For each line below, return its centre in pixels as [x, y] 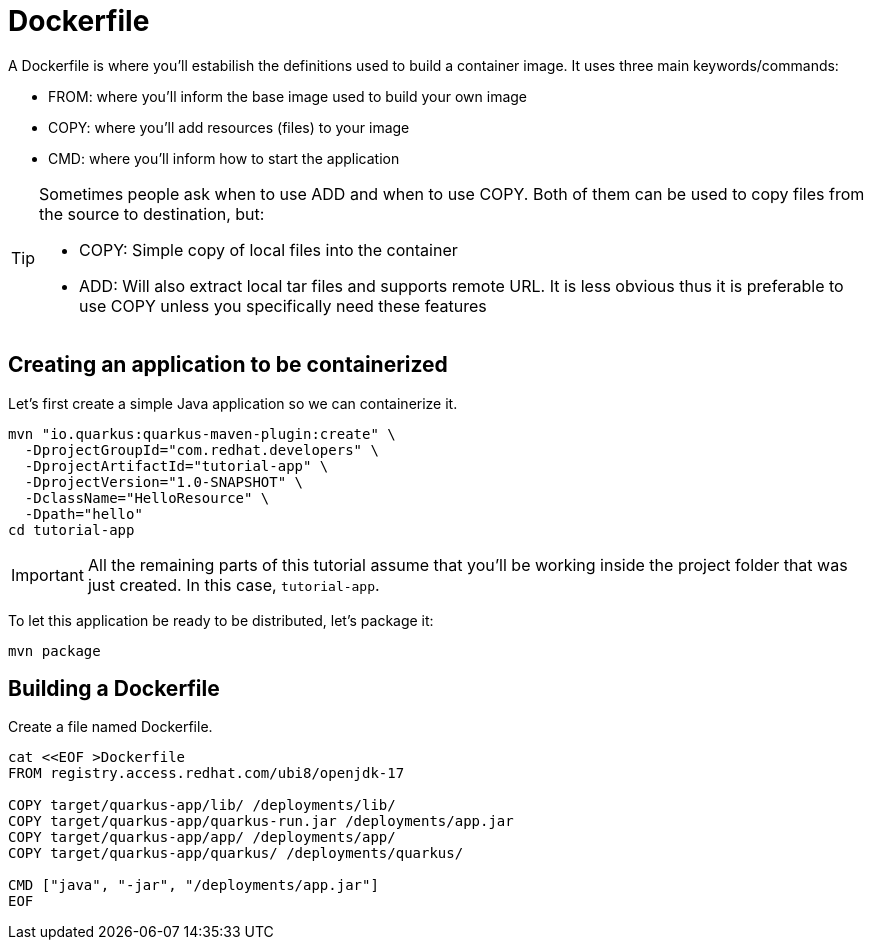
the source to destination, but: [152, 213]
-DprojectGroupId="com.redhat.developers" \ [201, 449]
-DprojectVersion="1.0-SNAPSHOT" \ [164, 481]
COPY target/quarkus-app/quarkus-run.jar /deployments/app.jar [261, 821]
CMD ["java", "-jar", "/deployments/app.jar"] [193, 885]
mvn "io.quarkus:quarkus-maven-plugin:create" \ [202, 433]
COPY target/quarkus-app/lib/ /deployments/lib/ [202, 805]
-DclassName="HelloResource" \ [147, 497]
